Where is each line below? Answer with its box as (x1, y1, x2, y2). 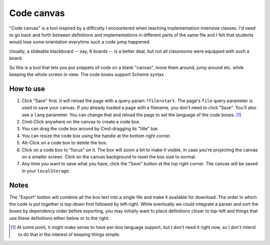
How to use (9, 84, 45, 93)
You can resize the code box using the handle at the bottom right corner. (21, 133, 171, 139)
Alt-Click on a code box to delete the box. (21, 140, 107, 146)
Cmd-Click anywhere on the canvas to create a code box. (21, 118, 141, 125)
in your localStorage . (21, 168, 70, 174)
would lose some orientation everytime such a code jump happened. (9, 39, 151, 45)
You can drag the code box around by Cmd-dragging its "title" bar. (21, 126, 159, 132)
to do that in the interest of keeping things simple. (18, 231, 120, 237)
